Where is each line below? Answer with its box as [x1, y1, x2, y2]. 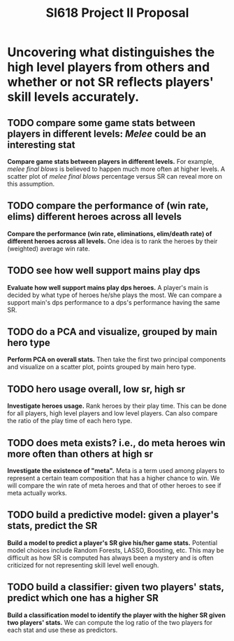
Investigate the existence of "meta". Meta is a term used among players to [7, 467, 225, 475]
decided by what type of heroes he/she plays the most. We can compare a [7, 291, 222, 299]
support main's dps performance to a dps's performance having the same [7, 298, 220, 306]
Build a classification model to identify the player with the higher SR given [7, 611, 226, 619]
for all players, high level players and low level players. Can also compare [7, 409, 218, 418]
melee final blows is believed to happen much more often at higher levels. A [7, 165, 226, 173]
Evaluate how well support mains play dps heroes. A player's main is [7, 283, 209, 291]
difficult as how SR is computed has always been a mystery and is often [7, 553, 214, 562]
